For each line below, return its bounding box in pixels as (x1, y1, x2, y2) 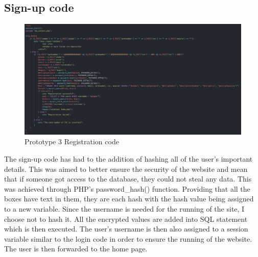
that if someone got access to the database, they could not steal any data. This (4, 173, 252, 184)
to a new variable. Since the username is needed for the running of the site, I (4, 203, 245, 214)
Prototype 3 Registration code (25, 136, 119, 147)
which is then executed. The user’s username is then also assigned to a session (4, 223, 248, 234)
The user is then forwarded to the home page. (4, 243, 148, 254)
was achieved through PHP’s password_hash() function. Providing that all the (4, 183, 250, 194)
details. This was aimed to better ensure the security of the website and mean (4, 163, 248, 174)
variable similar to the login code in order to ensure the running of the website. (4, 233, 252, 244)
